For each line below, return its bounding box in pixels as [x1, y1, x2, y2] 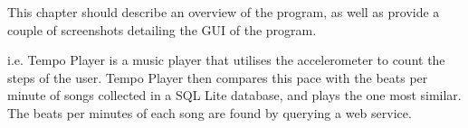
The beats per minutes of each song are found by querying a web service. [7, 103, 412, 122]
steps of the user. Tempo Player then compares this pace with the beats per [7, 68, 428, 87]
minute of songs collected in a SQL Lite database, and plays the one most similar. [7, 86, 462, 105]
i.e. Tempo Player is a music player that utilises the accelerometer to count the [7, 50, 445, 69]
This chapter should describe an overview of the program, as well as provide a [7, 3, 440, 21]
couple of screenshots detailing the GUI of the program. [7, 20, 317, 39]
